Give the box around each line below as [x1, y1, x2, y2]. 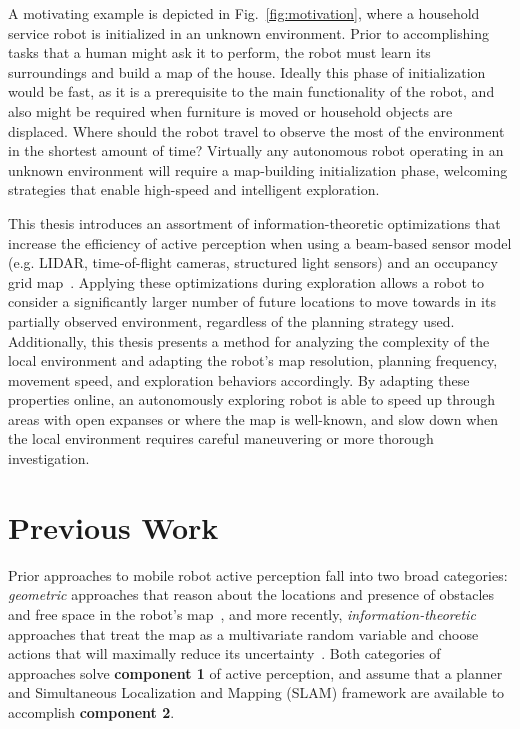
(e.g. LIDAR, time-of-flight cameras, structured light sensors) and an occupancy [8, 252, 498, 273]
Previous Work [8, 506, 219, 547]
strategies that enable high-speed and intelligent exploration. [8, 179, 380, 200]
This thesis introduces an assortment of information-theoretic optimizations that [8, 212, 501, 233]
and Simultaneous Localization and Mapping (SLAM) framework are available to [8, 682, 505, 703]
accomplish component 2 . [8, 701, 175, 722]
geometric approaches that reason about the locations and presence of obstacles [8, 584, 495, 605]
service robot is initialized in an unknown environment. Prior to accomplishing [8, 22, 489, 43]
